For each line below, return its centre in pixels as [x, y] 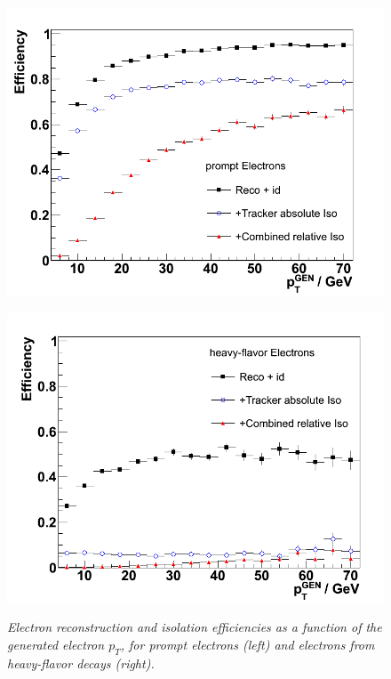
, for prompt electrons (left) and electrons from [247, 644]
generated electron [56, 644]
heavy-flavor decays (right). [81, 663]
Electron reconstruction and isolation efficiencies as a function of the [195, 627]
